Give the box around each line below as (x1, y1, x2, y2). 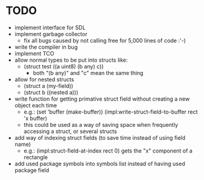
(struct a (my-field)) (23, 82, 74, 89)
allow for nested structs (14, 76, 75, 83)
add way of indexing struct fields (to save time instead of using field (14, 134, 186, 141)
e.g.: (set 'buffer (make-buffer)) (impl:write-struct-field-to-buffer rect (23, 108, 198, 115)
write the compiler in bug (14, 43, 78, 51)
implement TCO (14, 49, 54, 57)
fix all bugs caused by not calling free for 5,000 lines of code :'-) (23, 37, 186, 44)
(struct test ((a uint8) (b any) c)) (23, 62, 104, 70)
